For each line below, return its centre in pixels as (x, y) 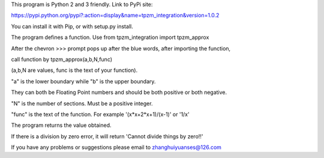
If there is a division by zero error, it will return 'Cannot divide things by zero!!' (107, 136)
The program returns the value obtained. (61, 125)
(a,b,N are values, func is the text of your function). (74, 70)
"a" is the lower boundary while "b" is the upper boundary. (83, 81)
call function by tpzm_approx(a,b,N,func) (62, 59)
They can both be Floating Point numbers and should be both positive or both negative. (119, 92)
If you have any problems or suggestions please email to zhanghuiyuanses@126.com (116, 147)
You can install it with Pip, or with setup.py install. (72, 26)
